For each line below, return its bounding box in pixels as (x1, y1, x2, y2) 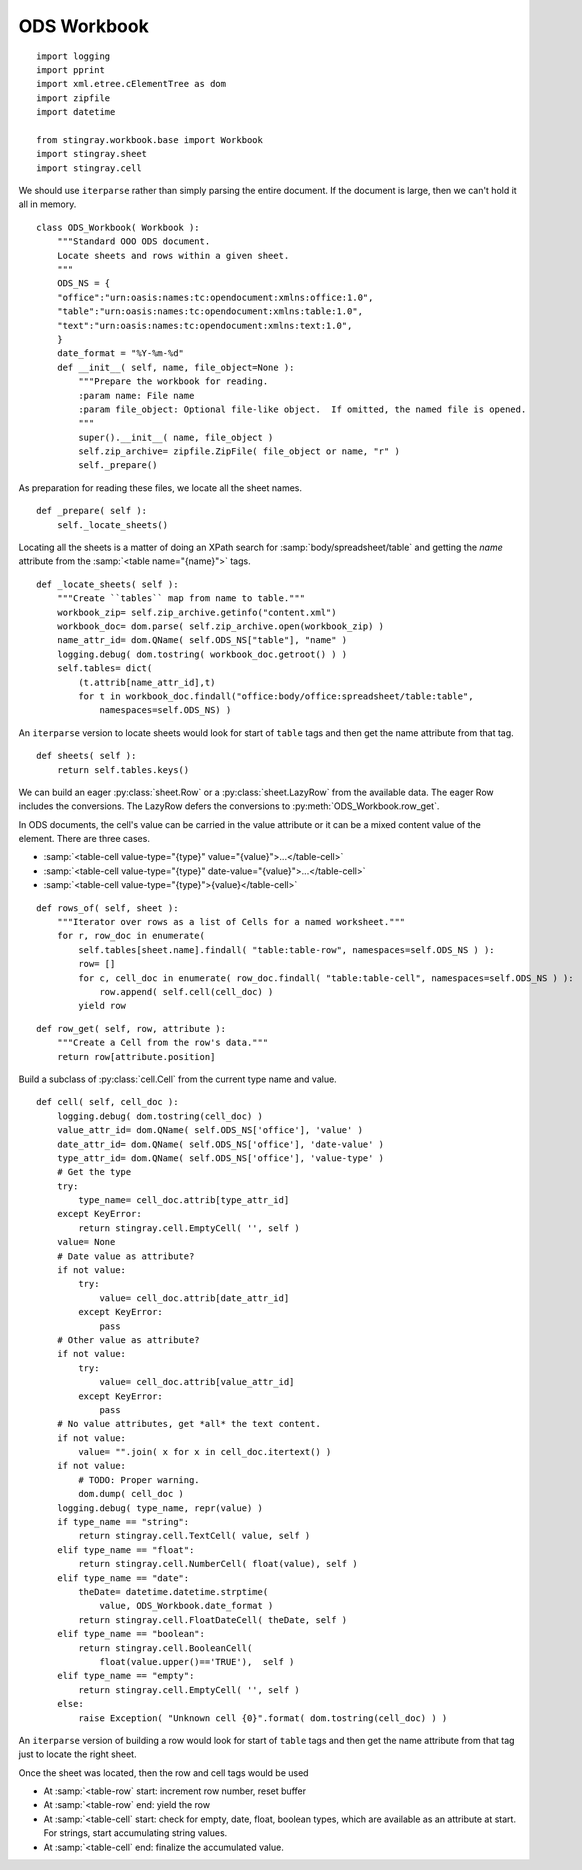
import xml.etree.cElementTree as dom (36, 78, 227, 90)
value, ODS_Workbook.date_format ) (99, 1600, 274, 1612)
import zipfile (36, 92, 111, 104)
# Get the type (56, 1166, 132, 1178)
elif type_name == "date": (56, 1572, 190, 1584)
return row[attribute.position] (56, 1051, 216, 1062)
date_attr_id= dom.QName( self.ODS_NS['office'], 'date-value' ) (56, 1138, 385, 1150)
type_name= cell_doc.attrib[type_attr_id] (78, 1195, 290, 1206)
